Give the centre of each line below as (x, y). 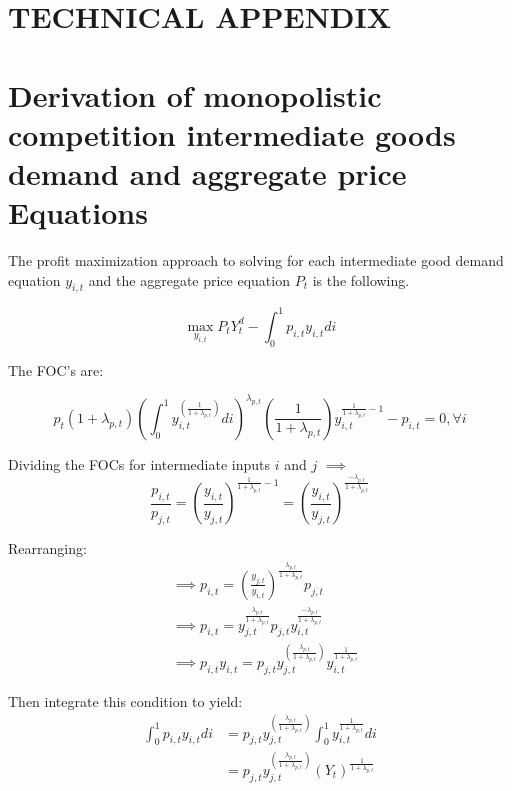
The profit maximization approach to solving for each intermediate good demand (256, 260)
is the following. (361, 279)
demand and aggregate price (207, 172)
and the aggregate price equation (189, 279)
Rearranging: (47, 548)
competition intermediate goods (232, 133)
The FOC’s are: (56, 369)
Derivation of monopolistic (195, 94)
